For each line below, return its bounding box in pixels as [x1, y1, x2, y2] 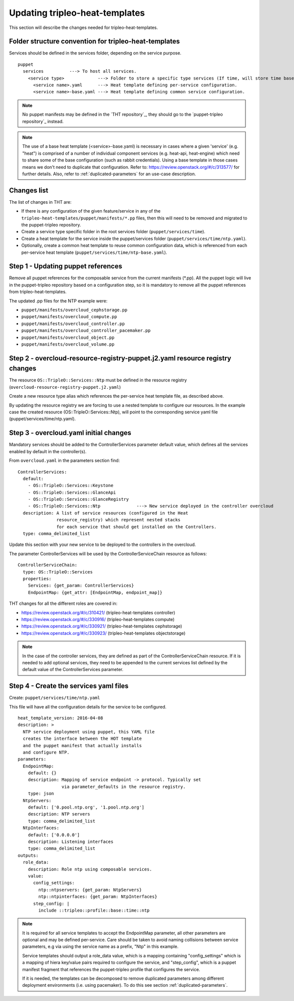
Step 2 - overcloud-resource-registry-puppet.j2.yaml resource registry [9, 354, 231, 362]
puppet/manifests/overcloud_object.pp [21, 334, 115, 340]
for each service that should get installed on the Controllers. [56, 524, 217, 530]
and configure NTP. [23, 749, 70, 755]
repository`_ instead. [22, 118, 64, 124]
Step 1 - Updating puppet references [9, 262, 122, 271]
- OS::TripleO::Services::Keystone [27, 483, 114, 488]
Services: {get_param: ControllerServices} [27, 583, 134, 589]
